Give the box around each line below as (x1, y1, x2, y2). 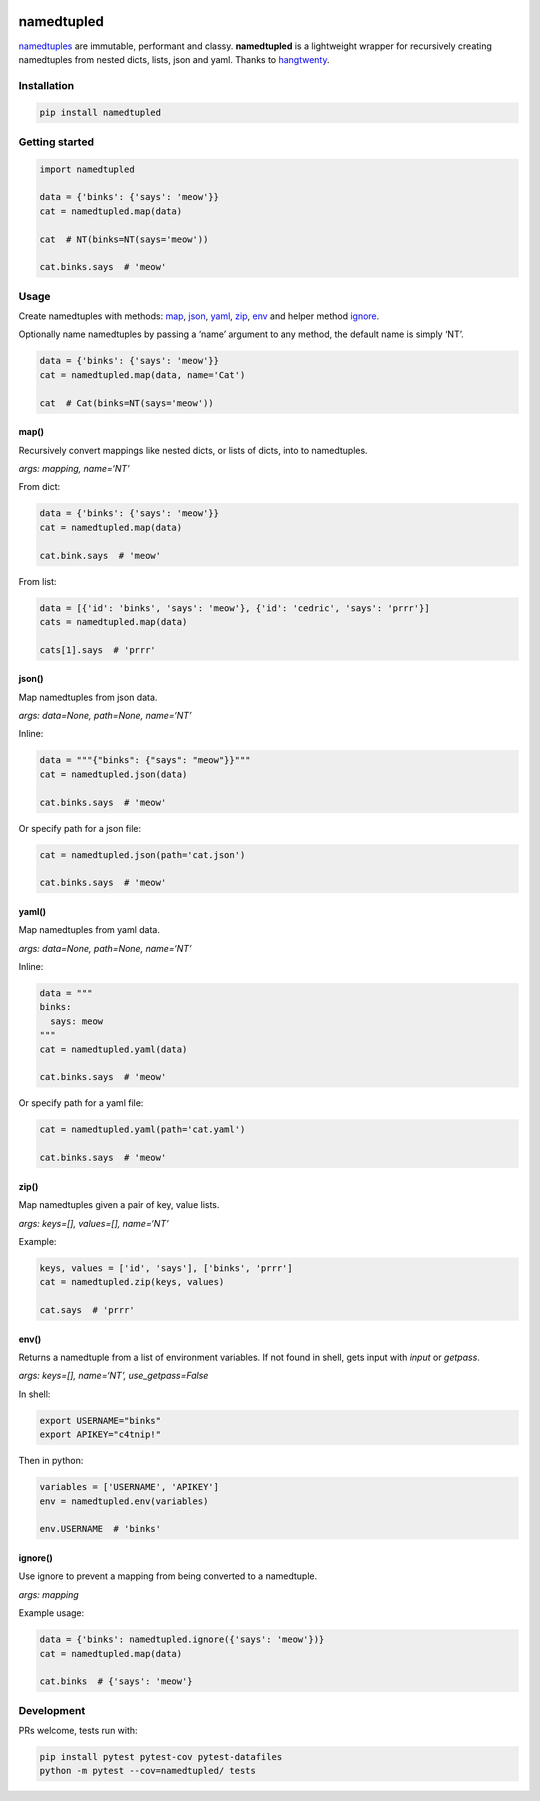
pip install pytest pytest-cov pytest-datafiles (39, 1751, 283, 1763)
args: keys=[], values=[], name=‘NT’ (18, 1217, 169, 1229)
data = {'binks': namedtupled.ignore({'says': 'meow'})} (39, 1634, 325, 1645)
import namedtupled (39, 163, 135, 175)
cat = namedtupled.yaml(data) (39, 1043, 188, 1055)
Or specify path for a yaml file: (18, 1097, 144, 1109)
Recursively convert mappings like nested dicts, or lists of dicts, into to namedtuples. (18, 444, 369, 456)
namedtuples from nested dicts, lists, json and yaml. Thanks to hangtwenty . (18, 53, 330, 65)
